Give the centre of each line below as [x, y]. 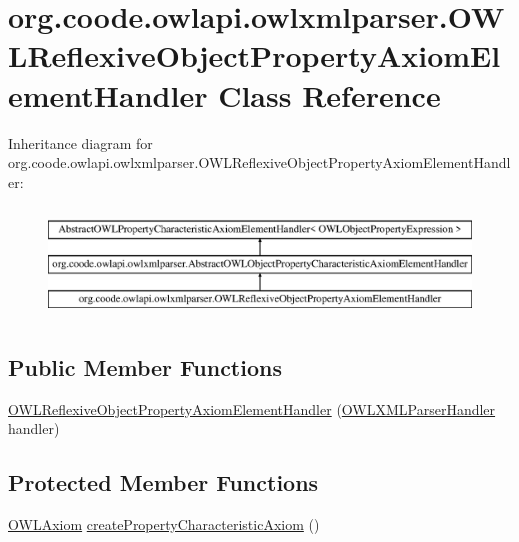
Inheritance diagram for [80, 142]
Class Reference [329, 94]
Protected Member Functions [163, 482]
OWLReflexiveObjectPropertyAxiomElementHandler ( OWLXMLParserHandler [252, 408]
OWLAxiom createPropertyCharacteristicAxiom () [164, 524]
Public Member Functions [145, 367]
